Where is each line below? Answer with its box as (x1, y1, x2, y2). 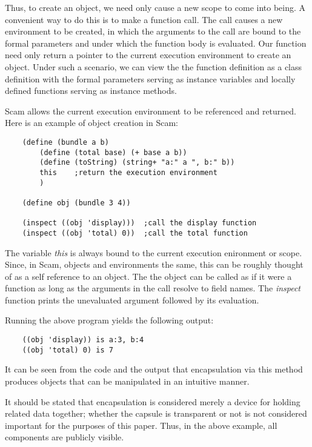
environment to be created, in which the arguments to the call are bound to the (5, 25, 301, 38)
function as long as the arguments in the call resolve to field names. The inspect (5, 282, 301, 294)
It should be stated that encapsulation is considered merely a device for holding (5, 395, 300, 408)
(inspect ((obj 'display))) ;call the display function (22, 219, 257, 228)
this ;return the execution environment (39, 168, 217, 177)
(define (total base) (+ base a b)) (39, 148, 187, 157)
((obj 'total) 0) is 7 (22, 345, 113, 354)
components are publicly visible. (5, 431, 124, 443)
